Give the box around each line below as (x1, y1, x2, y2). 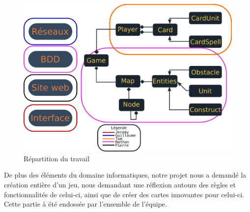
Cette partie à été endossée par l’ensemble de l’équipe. (4, 199, 167, 209)
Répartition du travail (24, 153, 90, 163)
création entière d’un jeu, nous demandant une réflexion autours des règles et (4, 180, 236, 190)
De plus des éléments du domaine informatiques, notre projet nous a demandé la (4, 170, 247, 180)
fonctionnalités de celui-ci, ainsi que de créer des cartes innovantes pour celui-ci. (4, 189, 244, 199)
